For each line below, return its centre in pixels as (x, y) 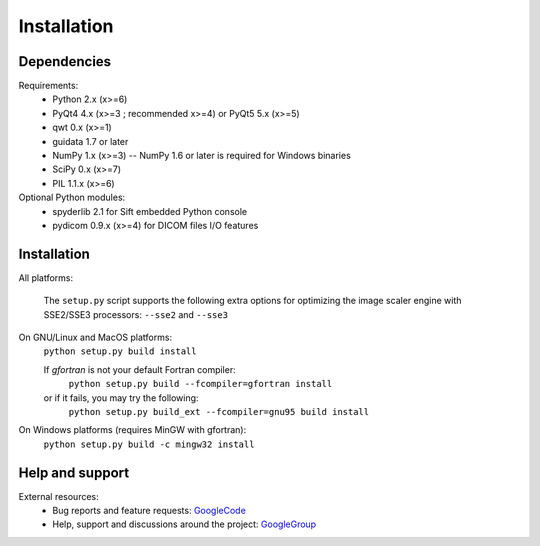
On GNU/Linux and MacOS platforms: (95, 337)
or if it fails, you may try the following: (121, 397)
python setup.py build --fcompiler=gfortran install (200, 384)
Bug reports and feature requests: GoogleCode (149, 511)
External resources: (58, 496)
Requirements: (48, 86)
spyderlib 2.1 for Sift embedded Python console (150, 211)
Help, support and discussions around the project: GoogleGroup (184, 524)
